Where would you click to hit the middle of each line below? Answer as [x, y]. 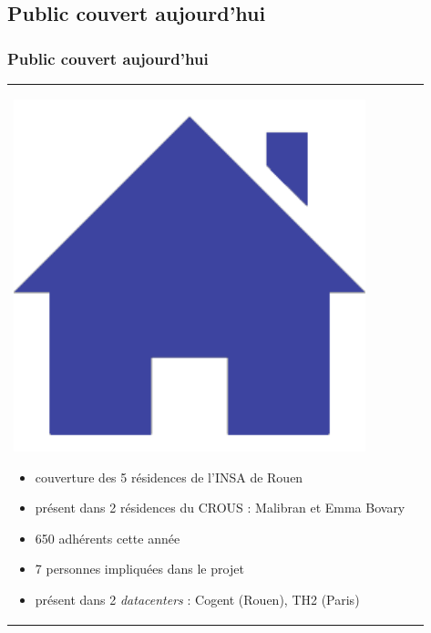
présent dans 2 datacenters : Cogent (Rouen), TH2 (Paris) [197, 600]
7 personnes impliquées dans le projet [139, 569]
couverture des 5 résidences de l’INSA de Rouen [169, 477]
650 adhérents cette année [108, 538]
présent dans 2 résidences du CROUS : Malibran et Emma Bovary [220, 508]
